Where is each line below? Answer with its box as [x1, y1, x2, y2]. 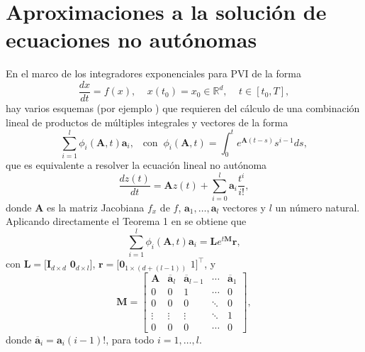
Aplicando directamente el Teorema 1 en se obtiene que [6, 214, 247, 229]
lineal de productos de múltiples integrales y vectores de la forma [6, 114, 288, 129]
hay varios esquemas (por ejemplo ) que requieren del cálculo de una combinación [6, 100, 360, 115]
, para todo [106, 331, 155, 346]
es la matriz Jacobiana [47, 199, 145, 214]
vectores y [222, 199, 266, 214]
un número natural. [275, 199, 360, 214]
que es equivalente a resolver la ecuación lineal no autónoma [6, 157, 267, 172]
